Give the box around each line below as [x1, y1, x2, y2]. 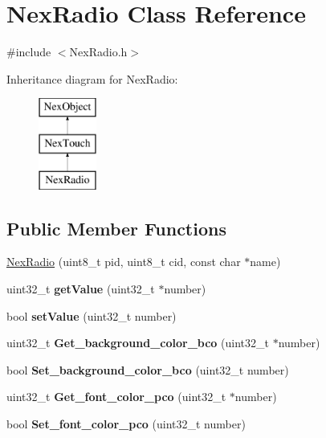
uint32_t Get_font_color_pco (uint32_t [6, 388, 226, 405]
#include [6, 43, 51, 60]
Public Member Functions [6, 215, 226, 240]
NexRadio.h [69, 43, 128, 60]
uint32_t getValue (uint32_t [6, 280, 155, 297]
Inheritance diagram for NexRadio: [6, 70, 178, 87]
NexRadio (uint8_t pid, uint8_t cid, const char [6, 253, 241, 270]
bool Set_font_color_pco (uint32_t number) [6, 415, 246, 432]
